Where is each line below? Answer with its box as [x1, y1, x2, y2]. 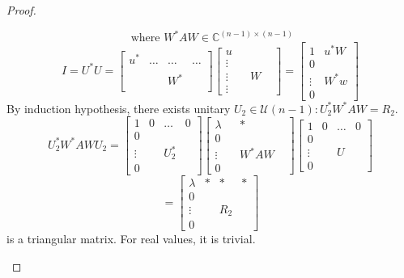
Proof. [6, 2, 36, 18]
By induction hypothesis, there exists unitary [6, 99, 231, 116]
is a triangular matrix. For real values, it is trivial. [6, 230, 256, 247]
